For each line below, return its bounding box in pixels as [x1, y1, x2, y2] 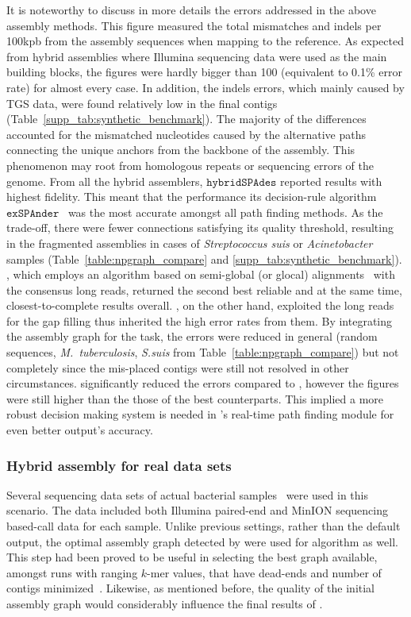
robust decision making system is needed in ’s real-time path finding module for [6, 406, 394, 422]
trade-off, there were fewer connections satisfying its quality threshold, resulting [6, 219, 394, 236]
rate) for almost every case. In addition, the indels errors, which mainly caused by [6, 79, 405, 95]
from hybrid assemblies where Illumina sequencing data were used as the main [6, 48, 387, 64]
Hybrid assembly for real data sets [6, 455, 232, 475]
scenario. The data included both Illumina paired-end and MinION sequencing [6, 502, 388, 519]
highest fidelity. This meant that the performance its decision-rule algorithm [6, 188, 377, 205]
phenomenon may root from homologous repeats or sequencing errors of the [6, 156, 374, 173]
